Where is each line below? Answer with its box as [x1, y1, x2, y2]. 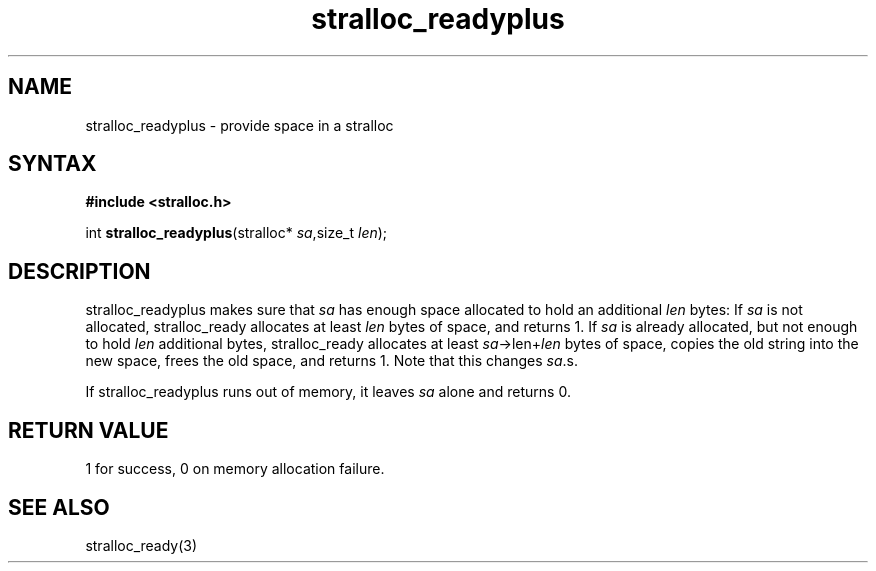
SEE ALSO [8, 494, 110, 520]
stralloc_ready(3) [85, 536, 198, 554]
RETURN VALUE [8, 417, 169, 443]
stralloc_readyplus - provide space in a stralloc [85, 116, 394, 134]
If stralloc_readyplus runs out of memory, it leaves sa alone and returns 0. [85, 383, 571, 401]
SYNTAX [8, 151, 97, 177]
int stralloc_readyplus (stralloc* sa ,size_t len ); [85, 224, 388, 242]
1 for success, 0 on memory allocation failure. [85, 460, 385, 478]
